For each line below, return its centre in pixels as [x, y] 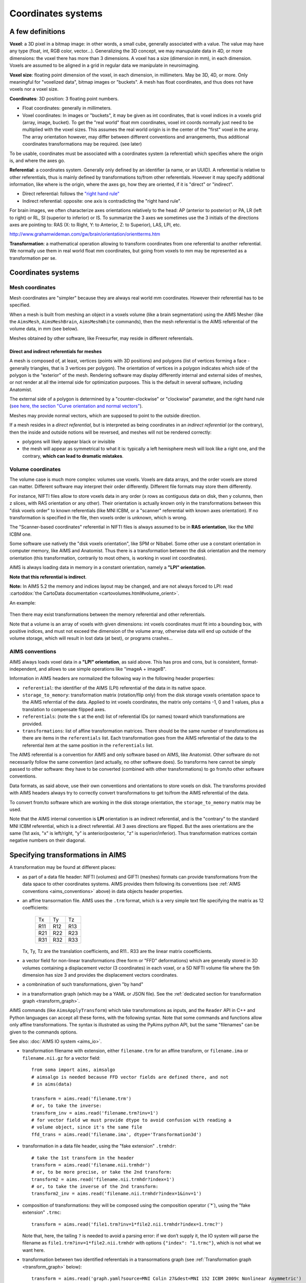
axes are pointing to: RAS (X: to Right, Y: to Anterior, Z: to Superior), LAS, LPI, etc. [95, 225]
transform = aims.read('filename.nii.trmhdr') [91, 1165]
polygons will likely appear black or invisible [69, 442]
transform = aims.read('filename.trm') [81, 1099]
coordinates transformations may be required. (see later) [82, 144]
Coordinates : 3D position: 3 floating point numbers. [64, 99]
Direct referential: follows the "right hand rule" [71, 194]
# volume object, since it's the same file [87, 1127]
